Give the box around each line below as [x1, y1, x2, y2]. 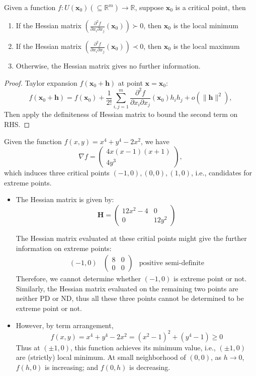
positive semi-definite [139, 260, 204, 267]
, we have [140, 136, 169, 146]
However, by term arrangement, [16, 320, 114, 330]
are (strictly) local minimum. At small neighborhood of [16, 352, 186, 362]
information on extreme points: [16, 242, 112, 253]
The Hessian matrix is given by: [16, 194, 114, 205]
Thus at [16, 342, 40, 352]
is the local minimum [173, 20, 238, 30]
